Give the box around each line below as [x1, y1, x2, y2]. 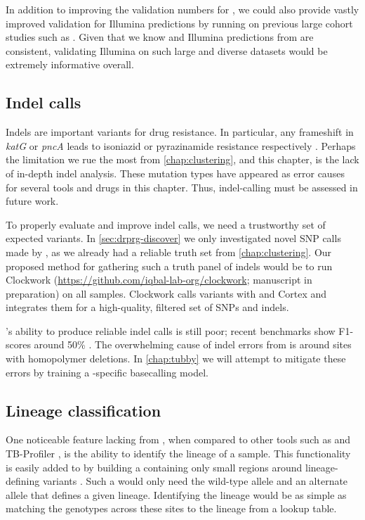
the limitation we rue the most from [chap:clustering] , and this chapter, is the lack [6, 152, 359, 167]
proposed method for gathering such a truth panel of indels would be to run [6, 258, 333, 273]
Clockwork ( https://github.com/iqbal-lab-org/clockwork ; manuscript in [6, 272, 312, 287]
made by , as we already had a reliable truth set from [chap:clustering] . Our [6, 244, 332, 259]
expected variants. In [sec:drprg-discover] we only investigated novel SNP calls [6, 231, 341, 246]
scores [6, 337, 31, 352]
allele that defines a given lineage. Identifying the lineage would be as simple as [6, 487, 347, 502]
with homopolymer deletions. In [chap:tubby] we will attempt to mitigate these [6, 351, 346, 366]
